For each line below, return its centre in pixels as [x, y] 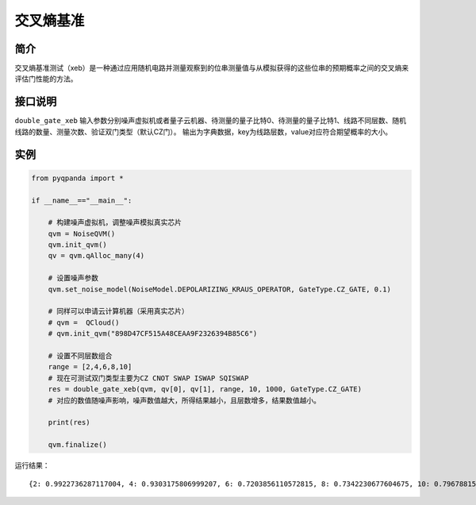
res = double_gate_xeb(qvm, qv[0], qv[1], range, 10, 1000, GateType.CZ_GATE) [205, 389]
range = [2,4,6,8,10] [90, 367]
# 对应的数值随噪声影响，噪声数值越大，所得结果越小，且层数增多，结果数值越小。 [184, 400]
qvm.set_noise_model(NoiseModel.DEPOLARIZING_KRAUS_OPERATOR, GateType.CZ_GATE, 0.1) [220, 289]
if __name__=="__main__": [82, 200]
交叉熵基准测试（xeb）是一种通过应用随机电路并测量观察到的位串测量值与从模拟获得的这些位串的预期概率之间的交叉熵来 [212, 68]
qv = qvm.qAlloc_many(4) [96, 256]
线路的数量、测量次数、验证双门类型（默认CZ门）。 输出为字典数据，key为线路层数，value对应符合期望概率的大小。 [203, 132]
